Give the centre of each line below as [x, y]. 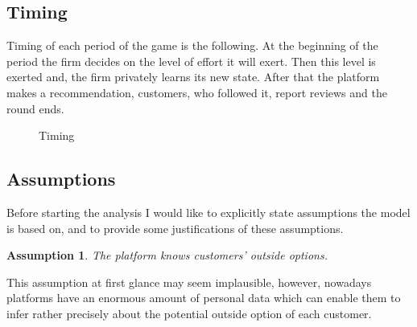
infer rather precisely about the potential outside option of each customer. [189, 313]
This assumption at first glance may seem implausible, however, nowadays [189, 282]
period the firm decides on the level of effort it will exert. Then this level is [191, 61]
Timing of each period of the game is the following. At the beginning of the [192, 45]
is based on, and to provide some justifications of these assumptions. [175, 228]
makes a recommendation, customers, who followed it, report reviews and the [197, 92]
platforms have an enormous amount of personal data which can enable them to [204, 298]
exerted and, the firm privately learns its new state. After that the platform [193, 77]
